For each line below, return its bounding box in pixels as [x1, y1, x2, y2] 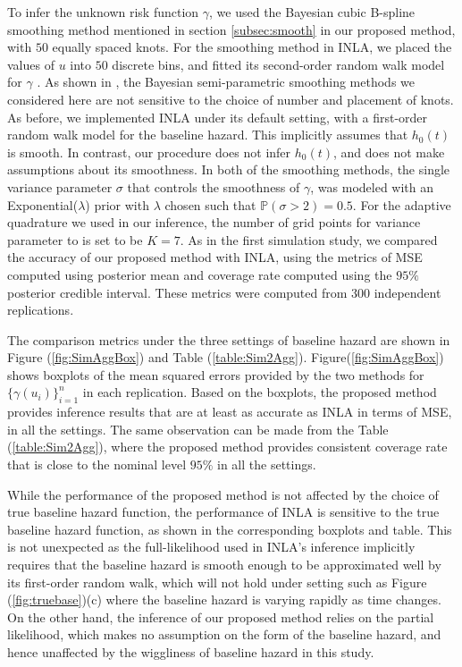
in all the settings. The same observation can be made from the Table [7, 419, 389, 438]
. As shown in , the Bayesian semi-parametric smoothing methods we [37, 72, 416, 91]
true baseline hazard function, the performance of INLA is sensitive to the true [7, 502, 440, 521]
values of [7, 55, 55, 73]
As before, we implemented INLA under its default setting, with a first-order [7, 107, 428, 126]
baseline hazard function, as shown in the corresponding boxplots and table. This [7, 519, 452, 538]
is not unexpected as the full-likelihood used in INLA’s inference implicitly [7, 537, 416, 556]
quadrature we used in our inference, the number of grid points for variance [7, 213, 421, 232]
